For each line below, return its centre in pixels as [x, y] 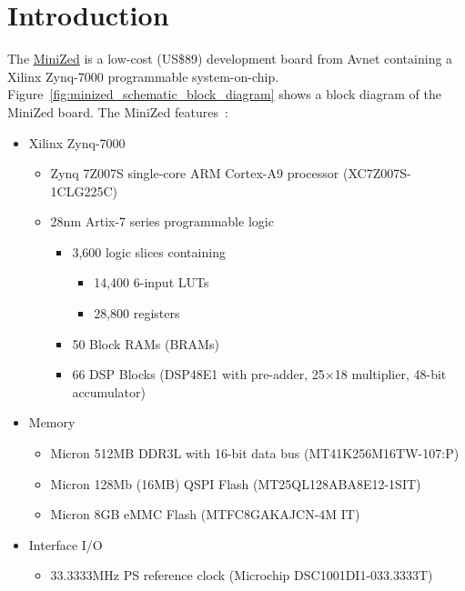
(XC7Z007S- [377, 173]
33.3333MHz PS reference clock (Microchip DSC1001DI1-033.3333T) [242, 575]
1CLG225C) [84, 190]
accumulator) [109, 391]
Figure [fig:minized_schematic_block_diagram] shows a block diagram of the [224, 94]
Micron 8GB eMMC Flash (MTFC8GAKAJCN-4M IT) [205, 514]
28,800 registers [137, 313]
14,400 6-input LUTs [152, 282]
